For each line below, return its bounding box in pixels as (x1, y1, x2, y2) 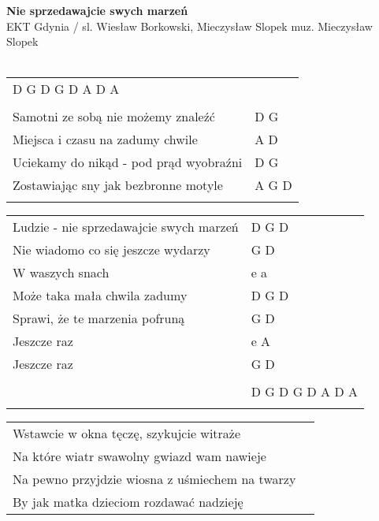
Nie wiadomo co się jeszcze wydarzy (13, 240, 210, 259)
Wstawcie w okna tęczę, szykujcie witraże (13, 424, 241, 443)
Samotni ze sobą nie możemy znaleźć (13, 107, 215, 126)
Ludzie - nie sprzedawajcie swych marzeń (13, 218, 239, 236)
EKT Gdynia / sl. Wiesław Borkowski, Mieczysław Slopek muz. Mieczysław (6, 17, 373, 34)
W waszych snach (13, 263, 110, 282)
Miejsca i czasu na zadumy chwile (13, 130, 198, 149)
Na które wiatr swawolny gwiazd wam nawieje (13, 447, 266, 466)
